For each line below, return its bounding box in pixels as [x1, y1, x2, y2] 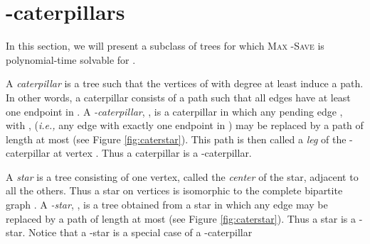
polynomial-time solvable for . [6, 52, 136, 67]
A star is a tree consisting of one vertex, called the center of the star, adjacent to [6, 169, 359, 184]
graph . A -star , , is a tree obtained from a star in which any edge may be [6, 197, 328, 212]
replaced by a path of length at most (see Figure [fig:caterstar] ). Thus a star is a [6, 211, 356, 226]
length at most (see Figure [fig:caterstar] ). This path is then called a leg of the [6, 131, 347, 146]
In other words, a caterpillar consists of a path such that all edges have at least [6, 89, 351, 104]
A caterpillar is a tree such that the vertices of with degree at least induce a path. [6, 76, 364, 91]
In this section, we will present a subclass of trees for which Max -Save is [6, 38, 324, 53]
